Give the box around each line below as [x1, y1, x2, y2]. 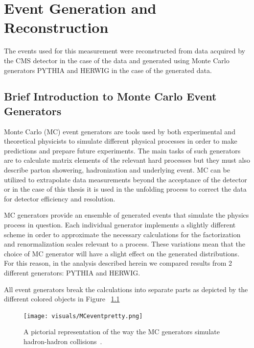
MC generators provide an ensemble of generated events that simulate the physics [4, 210, 249, 220]
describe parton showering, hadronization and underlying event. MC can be [4, 165, 231, 175]
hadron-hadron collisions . [23, 336, 102, 347]
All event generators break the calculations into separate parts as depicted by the [4, 284, 248, 294]
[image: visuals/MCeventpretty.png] [23, 312, 143, 320]
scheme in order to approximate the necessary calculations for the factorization [4, 229, 241, 239]
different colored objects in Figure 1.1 [4, 294, 120, 304]
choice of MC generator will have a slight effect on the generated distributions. [4, 248, 240, 258]
